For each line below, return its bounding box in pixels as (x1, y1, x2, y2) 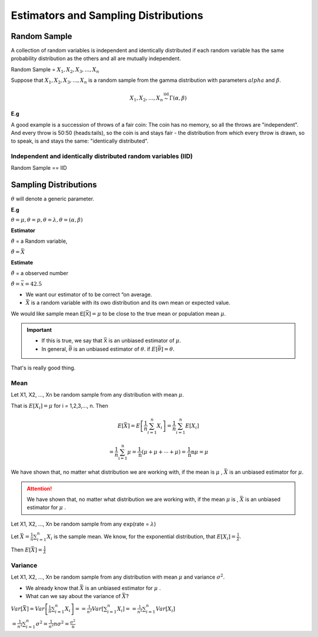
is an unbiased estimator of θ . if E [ (73, 345, 158, 352)
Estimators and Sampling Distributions (11, 9, 203, 22)
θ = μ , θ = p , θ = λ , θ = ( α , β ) (11, 217, 83, 223)
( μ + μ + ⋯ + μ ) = (141, 448, 186, 455)
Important (26, 326, 52, 333)
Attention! (26, 485, 52, 492)
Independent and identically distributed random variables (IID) (11, 152, 193, 160)
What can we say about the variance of (25, 593, 121, 600)
